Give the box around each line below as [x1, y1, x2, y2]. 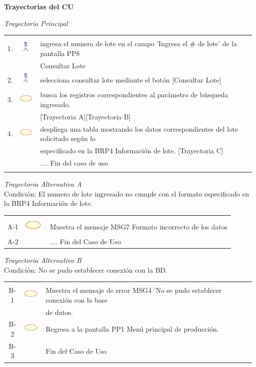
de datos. [45, 307, 73, 317]
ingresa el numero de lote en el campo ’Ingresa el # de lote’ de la [40, 38, 237, 49]
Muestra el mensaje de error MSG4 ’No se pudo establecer [45, 285, 222, 295]
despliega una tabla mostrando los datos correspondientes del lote [40, 123, 238, 134]
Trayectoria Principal [4, 18, 68, 28]
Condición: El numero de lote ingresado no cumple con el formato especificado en [4, 188, 249, 198]
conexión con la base [45, 294, 108, 305]
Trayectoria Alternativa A [4, 179, 82, 189]
